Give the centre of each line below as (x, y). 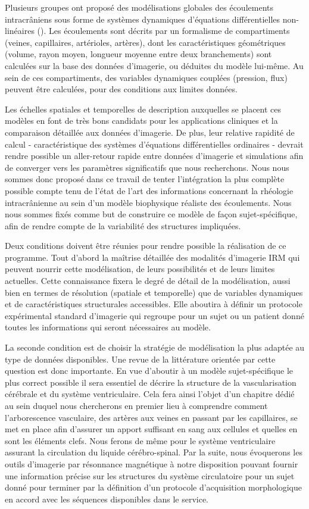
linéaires (20, 31)
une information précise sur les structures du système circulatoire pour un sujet (150, 475)
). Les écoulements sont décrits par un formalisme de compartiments (165, 31)
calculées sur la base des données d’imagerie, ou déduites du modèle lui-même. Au (154, 65)
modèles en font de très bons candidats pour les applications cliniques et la (141, 121)
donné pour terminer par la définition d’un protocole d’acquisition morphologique (153, 487)
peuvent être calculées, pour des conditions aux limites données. (121, 89)
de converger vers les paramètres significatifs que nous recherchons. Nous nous (147, 167)
